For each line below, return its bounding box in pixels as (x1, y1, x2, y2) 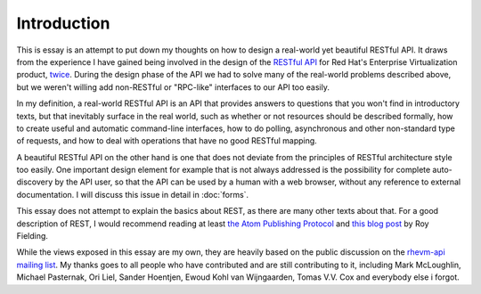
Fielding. (16, 231, 49, 241)
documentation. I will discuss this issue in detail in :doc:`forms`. (16, 189, 249, 200)
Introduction (16, 13, 110, 33)
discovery (16, 176, 53, 187)
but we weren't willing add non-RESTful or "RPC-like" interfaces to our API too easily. (16, 81, 330, 93)
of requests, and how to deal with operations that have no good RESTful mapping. (16, 135, 318, 146)
